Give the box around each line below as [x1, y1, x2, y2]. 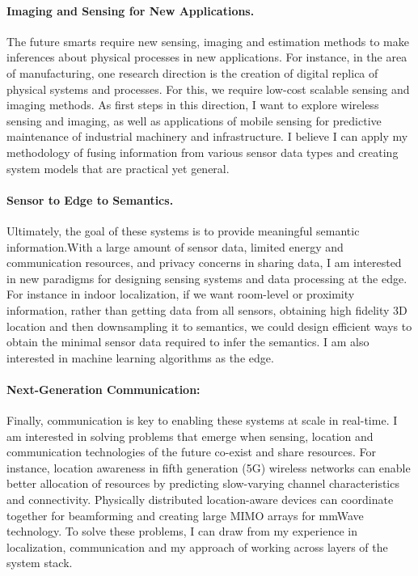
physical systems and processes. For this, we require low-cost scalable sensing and [6, 80, 410, 97]
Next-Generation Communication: [6, 380, 201, 397]
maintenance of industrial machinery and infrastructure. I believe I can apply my [6, 128, 408, 145]
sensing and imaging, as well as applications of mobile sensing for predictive [6, 112, 382, 129]
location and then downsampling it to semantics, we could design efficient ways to [6, 317, 412, 334]
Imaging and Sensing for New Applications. [6, 2, 255, 19]
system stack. [6, 554, 73, 571]
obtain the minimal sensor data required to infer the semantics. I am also [6, 333, 369, 350]
